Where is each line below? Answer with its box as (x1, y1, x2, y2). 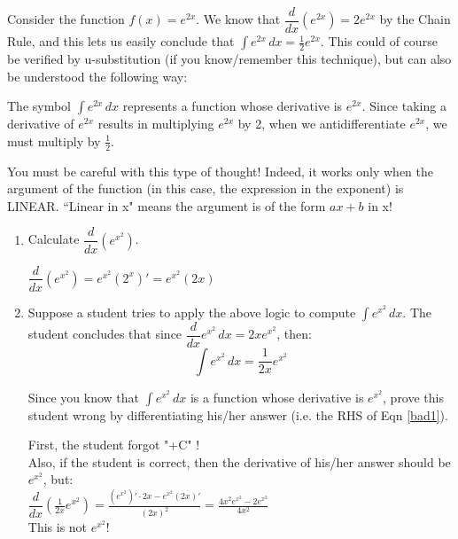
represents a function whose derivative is (122, 97, 343, 115)
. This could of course (320, 32, 438, 51)
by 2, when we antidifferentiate (237, 114, 406, 133)
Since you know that (27, 387, 140, 406)
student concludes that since (27, 324, 182, 343)
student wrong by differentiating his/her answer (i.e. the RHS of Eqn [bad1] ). (27, 405, 448, 424)
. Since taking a (361, 97, 446, 115)
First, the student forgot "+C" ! (27, 435, 200, 454)
